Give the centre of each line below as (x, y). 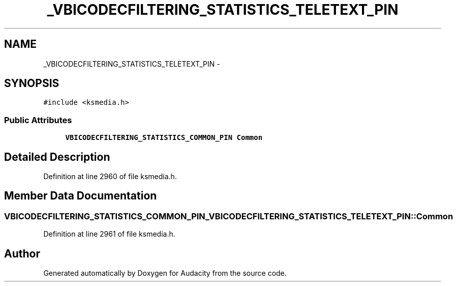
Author (22, 253)
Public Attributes (38, 120)
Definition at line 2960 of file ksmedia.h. (110, 177)
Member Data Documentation (81, 196)
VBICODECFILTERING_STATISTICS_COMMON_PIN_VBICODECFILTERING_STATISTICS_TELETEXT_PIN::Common (229, 216)
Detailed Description (57, 157)
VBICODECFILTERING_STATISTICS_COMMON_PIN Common (164, 138)
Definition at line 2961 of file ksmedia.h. (109, 234)
